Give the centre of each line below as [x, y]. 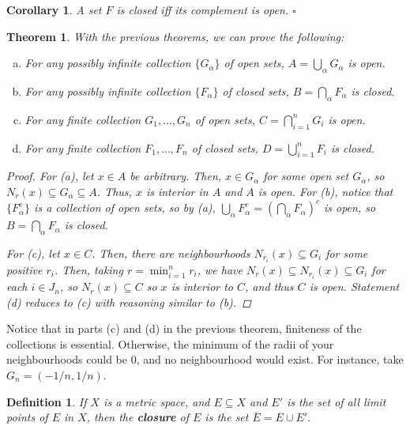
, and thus [269, 287]
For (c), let [34, 253]
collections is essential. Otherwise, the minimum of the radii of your [170, 343]
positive [24, 269]
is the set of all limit [337, 401]
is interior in [177, 191]
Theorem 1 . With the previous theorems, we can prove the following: [175, 36]
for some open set [306, 176]
